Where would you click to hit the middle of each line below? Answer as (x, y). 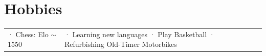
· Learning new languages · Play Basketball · (139, 34)
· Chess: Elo (28, 34)
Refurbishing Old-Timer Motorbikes (120, 44)
